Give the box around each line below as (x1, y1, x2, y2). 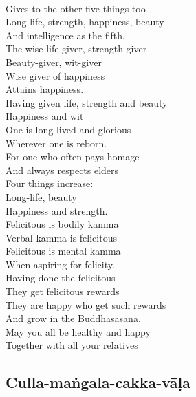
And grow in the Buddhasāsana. (6, 311, 141, 325)
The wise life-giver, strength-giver (6, 41, 147, 56)
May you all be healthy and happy (6, 324, 151, 339)
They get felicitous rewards (6, 284, 120, 299)
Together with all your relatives (6, 338, 138, 352)
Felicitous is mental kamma (6, 244, 121, 258)
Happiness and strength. (6, 203, 108, 217)
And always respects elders (6, 162, 119, 177)
